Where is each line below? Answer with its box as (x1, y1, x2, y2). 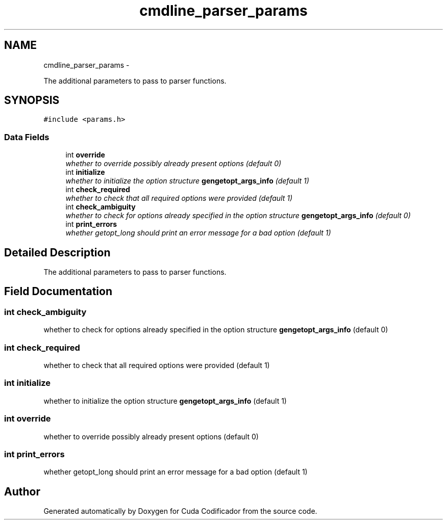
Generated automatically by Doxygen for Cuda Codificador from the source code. (43, 507, 317, 516)
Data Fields (4, 132, 49, 142)
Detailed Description (4, 246, 111, 259)
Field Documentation (4, 285, 112, 298)
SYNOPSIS (4, 94, 60, 107)
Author (4, 485, 40, 498)
